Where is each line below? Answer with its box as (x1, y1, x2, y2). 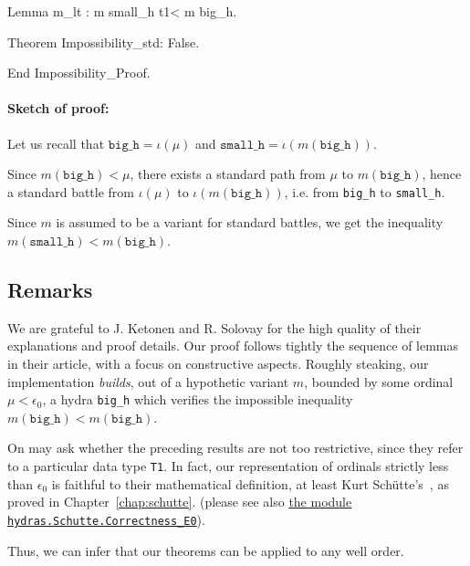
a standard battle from (7, 182, 135, 201)
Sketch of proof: (7, 99, 110, 118)
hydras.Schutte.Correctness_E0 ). (7, 509, 205, 529)
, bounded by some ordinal (304, 372, 454, 391)
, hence (422, 164, 462, 183)
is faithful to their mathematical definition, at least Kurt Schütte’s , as (51, 474, 449, 493)
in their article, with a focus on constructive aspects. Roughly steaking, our (7, 354, 429, 372)
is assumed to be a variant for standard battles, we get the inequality (56, 213, 444, 232)
